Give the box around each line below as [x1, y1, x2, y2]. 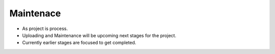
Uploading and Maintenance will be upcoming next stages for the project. [22, 32, 177, 38]
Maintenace [9, 8, 61, 19]
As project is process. [22, 25, 68, 32]
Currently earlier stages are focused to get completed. [22, 40, 136, 46]
